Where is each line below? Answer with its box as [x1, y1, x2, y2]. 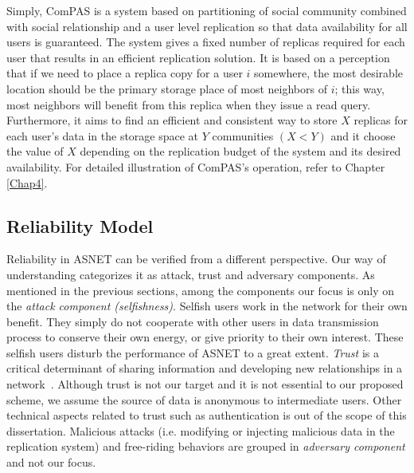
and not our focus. [6, 454, 96, 471]
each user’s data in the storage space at [6, 127, 199, 144]
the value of [6, 143, 64, 160]
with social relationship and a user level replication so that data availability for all [6, 18, 408, 34]
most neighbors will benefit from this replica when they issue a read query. [6, 96, 371, 112]
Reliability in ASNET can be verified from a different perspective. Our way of [6, 250, 386, 267]
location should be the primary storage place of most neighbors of [6, 80, 327, 97]
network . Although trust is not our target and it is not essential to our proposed [6, 376, 404, 392]
